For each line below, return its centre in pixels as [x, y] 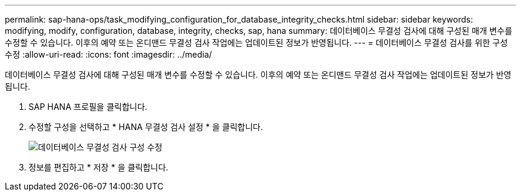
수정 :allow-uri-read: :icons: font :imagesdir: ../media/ [109, 54]
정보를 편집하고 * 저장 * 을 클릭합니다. [98, 167]
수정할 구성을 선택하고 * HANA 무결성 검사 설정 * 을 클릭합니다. [146, 127]
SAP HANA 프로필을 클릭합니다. [88, 107]
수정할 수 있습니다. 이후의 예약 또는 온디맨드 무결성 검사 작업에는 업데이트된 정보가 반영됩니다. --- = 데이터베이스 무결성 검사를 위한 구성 [256, 42]
